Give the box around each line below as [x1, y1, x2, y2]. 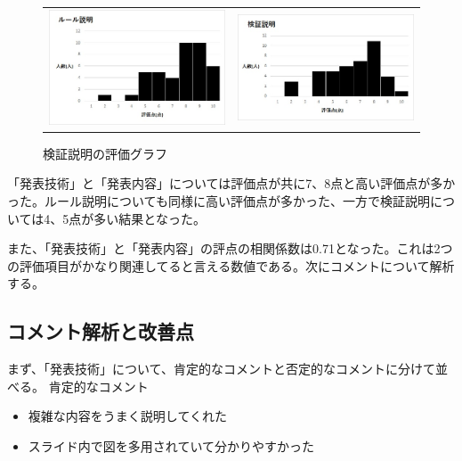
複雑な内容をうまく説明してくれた [28, 407, 227, 425]
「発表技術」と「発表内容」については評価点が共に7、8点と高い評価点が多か [7, 174, 456, 193]
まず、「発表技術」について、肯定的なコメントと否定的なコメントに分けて [7, 359, 435, 378]
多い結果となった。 [93, 209, 206, 227]
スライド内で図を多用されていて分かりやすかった [28, 436, 314, 455]
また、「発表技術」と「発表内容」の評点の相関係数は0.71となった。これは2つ [7, 239, 453, 258]
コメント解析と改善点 [7, 317, 194, 345]
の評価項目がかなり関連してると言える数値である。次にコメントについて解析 [7, 256, 455, 275]
